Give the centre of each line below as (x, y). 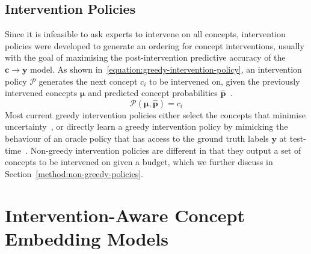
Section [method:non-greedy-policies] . (74, 173)
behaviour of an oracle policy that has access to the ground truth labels (137, 138)
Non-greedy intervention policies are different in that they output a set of (166, 150)
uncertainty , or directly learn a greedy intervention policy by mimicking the (146, 126)
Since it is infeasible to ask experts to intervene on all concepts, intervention (145, 34)
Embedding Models (87, 238)
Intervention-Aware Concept (125, 215)
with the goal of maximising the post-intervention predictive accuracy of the (145, 57)
